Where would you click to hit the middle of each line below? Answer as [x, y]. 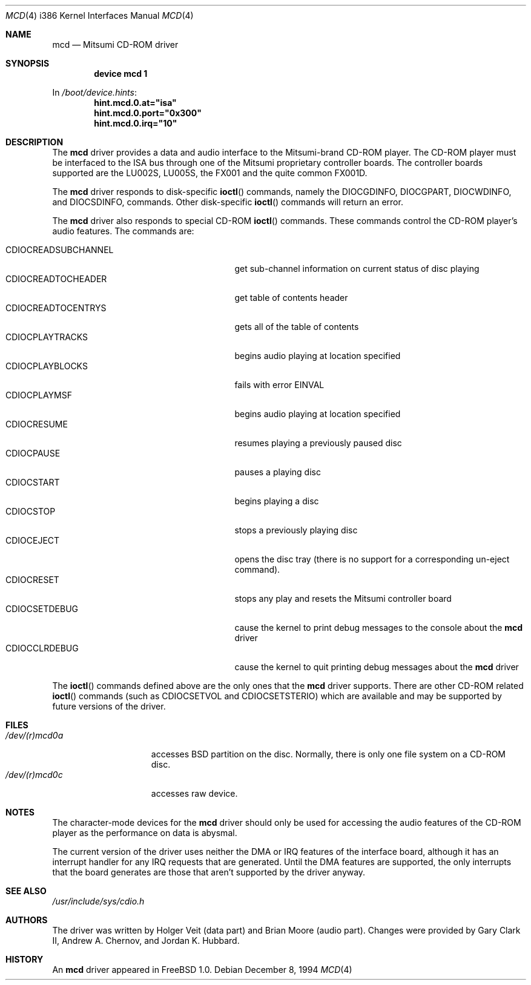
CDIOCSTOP [31, 511]
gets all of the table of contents [297, 327]
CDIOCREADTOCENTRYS [56, 308]
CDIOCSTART [33, 482]
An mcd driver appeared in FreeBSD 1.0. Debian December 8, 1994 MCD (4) [202, 970]
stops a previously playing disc [296, 530]
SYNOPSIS [28, 63]
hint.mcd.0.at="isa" [135, 103]
